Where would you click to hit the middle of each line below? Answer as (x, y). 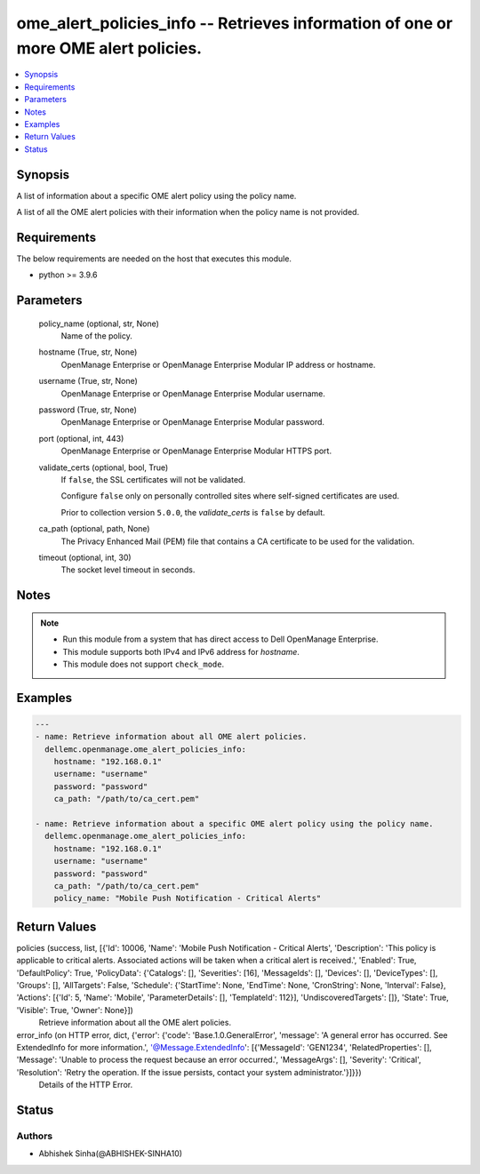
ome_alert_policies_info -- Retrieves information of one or (235, 23)
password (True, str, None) (88, 410)
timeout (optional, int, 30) (85, 557)
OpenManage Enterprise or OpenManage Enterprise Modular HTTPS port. (196, 451)
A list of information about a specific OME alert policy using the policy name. (156, 196)
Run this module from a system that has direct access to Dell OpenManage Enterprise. (220, 639)
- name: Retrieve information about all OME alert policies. (171, 737)
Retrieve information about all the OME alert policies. (135, 1023)
